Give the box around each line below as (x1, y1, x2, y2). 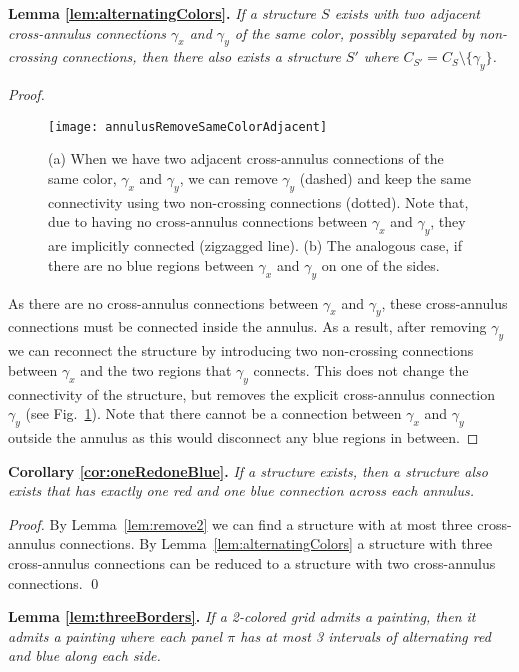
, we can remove (179, 168, 278, 189)
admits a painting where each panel (8, 625, 223, 646)
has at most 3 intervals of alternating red (240, 625, 491, 646)
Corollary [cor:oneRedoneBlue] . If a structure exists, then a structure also (8, 460, 488, 481)
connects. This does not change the (253, 359, 469, 380)
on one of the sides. (321, 254, 440, 275)
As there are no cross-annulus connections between (8, 292, 319, 313)
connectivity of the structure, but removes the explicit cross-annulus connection (8, 383, 496, 404)
